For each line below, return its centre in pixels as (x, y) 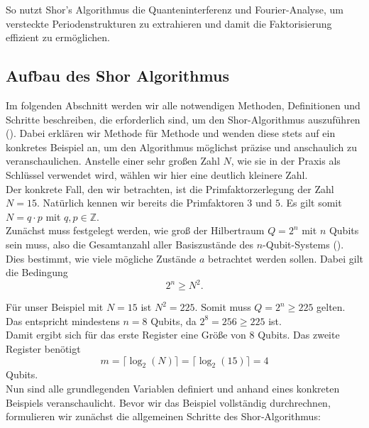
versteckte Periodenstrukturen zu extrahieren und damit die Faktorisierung (169, 23)
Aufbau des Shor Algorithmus (117, 76)
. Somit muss (223, 307)
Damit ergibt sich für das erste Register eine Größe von (126, 335)
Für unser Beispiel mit (55, 307)
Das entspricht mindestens (63, 320)
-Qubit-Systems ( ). (303, 244)
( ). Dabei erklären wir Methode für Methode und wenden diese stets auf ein (171, 133)
